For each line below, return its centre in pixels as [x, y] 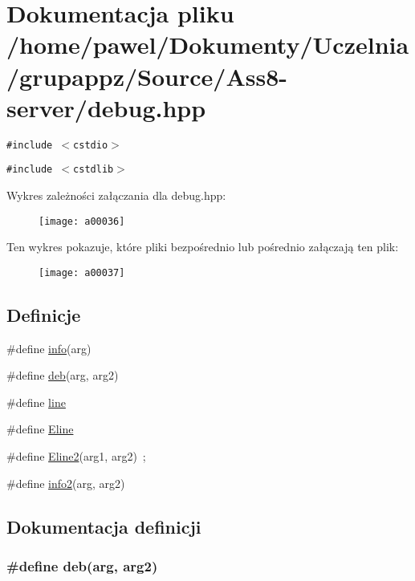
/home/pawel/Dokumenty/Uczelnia [208, 45]
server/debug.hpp [106, 107]
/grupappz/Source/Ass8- [147, 76]
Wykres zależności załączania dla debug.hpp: [116, 195]
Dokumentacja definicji [104, 526]
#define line [36, 402]
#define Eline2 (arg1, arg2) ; [76, 456]
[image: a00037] [82, 272]
